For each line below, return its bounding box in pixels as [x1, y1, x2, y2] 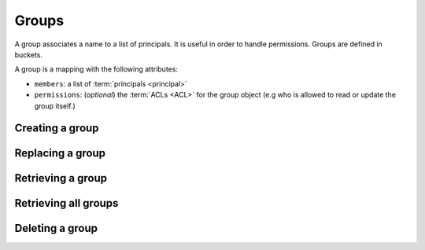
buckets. [14, 50, 43, 59]
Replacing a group [14, 146, 106, 160]
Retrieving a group [14, 171, 108, 185]
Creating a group [14, 122, 99, 135]
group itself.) [34, 101, 76, 110]
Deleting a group [14, 222, 98, 235]
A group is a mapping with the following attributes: [14, 64, 179, 74]
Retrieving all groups [14, 197, 119, 210]
